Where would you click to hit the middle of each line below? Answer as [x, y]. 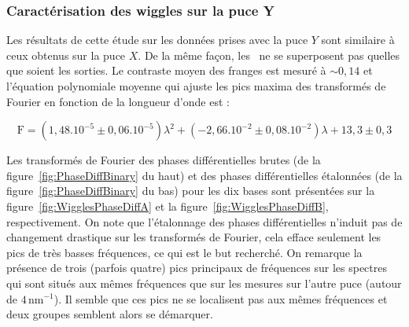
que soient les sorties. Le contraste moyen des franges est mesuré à [166, 70]
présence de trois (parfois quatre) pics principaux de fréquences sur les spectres [197, 268]
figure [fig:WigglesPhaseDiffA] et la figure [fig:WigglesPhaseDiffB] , [168, 206]
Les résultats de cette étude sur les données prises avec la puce [157, 40]
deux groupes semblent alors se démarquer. [110, 314]
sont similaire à [358, 40]
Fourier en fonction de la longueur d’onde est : [118, 101]
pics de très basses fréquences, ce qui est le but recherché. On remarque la [184, 252]
